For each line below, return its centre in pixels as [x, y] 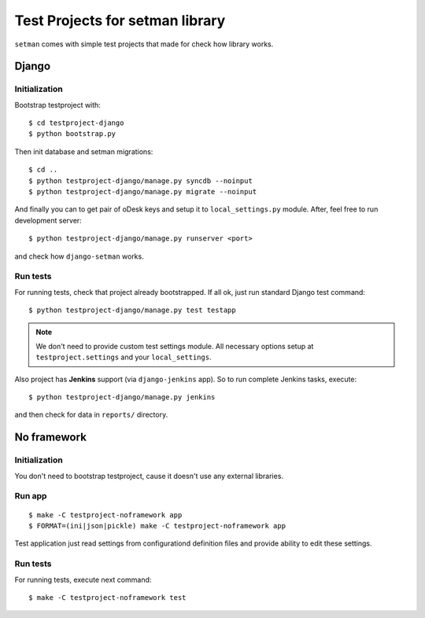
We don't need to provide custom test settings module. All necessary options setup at [175, 346]
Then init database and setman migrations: [84, 151]
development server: [48, 220]
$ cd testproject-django [76, 123]
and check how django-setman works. [79, 256]
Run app [31, 496]
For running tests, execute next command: [83, 579]
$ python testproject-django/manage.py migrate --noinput [143, 192]
